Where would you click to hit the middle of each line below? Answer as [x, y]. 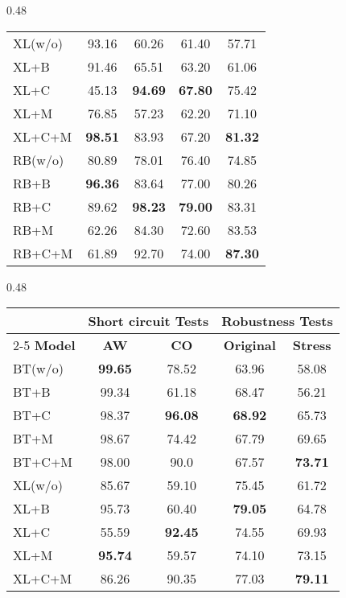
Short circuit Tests [148, 321]
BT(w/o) [38, 369]
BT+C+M [43, 462]
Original [249, 345]
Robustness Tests [277, 321]
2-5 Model [44, 345]
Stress [312, 345]
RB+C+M [43, 253]
